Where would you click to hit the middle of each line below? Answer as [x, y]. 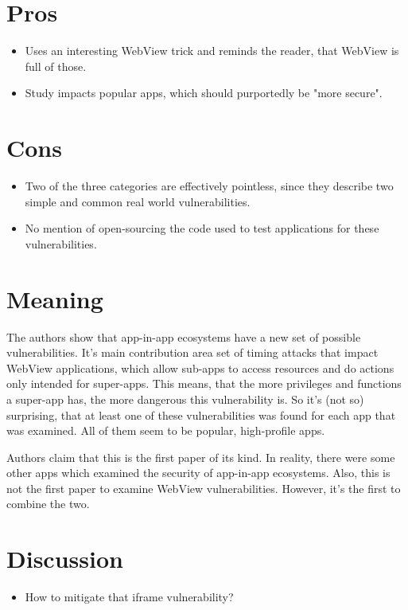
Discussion [65, 559]
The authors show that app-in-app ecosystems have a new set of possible [184, 336]
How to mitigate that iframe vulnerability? [129, 597]
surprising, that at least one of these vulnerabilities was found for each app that [201, 414]
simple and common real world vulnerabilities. [138, 201]
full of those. [56, 66]
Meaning [55, 298]
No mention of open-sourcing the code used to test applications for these [202, 228]
